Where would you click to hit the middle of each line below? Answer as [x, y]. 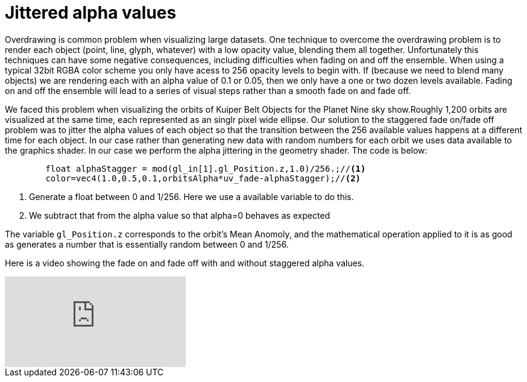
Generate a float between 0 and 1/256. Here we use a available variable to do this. [191, 196]
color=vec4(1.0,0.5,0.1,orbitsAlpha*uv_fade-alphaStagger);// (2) [203, 178]
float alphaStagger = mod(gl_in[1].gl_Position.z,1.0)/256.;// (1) [206, 168]
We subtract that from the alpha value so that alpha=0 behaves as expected [180, 215]
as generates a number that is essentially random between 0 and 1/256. [147, 244]
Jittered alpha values [91, 13]
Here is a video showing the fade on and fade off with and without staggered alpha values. [185, 263]
